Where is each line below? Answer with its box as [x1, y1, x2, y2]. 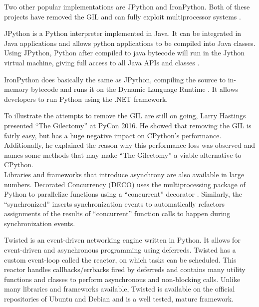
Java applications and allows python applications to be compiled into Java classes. [4, 37, 256, 48]
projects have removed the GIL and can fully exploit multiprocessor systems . [4, 11, 241, 21]
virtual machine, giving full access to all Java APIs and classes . [4, 57, 200, 67]
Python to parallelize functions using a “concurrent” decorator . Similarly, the [4, 189, 243, 199]
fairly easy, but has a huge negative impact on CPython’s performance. [4, 130, 222, 140]
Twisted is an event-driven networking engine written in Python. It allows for [4, 235, 241, 245]
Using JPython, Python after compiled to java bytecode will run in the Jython [4, 47, 245, 58]
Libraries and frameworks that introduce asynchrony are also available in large [4, 169, 245, 179]
